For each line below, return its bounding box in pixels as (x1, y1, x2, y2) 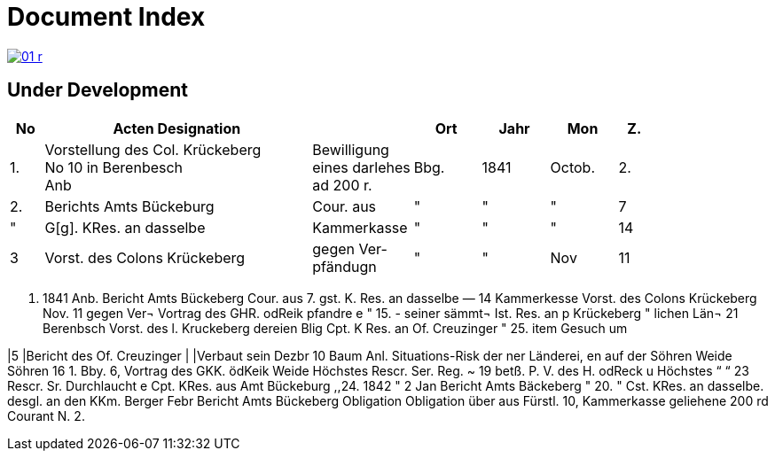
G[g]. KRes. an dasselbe (44, 218, 206, 237)
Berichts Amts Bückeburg (44, 197, 215, 215)
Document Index (7, 2, 206, 32)
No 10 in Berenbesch (44, 158, 184, 176)
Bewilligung (312, 140, 389, 159)
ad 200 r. (312, 175, 372, 194)
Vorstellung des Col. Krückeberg (44, 140, 262, 159)
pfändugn (312, 257, 377, 276)
